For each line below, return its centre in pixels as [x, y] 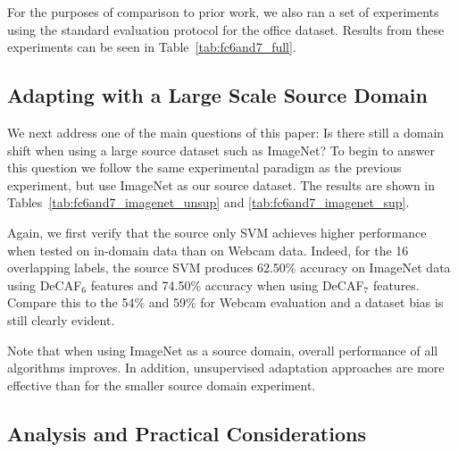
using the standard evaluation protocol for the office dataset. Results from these [226, 29]
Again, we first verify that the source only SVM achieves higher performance [217, 232]
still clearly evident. [61, 319]
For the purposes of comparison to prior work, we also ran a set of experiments [223, 12]
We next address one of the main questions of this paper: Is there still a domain [226, 132]
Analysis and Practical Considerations [187, 433]
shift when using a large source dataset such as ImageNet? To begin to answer [221, 150]
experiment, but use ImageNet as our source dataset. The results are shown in [221, 184]
